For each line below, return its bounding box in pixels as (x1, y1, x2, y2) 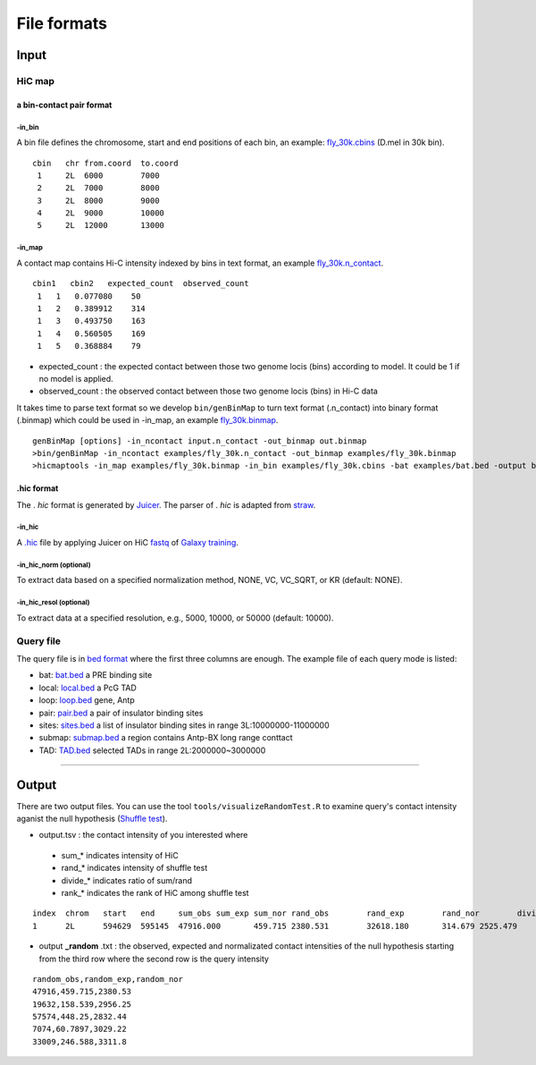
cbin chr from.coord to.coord (32, 157, 179, 168)
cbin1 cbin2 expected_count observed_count (32, 278, 249, 289)
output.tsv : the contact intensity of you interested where (38, 830, 248, 841)
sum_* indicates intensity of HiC (61, 849, 179, 860)
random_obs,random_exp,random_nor (32, 974, 183, 984)
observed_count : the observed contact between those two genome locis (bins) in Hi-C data (38, 385, 379, 397)
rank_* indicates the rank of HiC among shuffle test (61, 887, 249, 898)
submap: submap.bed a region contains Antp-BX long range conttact (38, 732, 294, 743)
